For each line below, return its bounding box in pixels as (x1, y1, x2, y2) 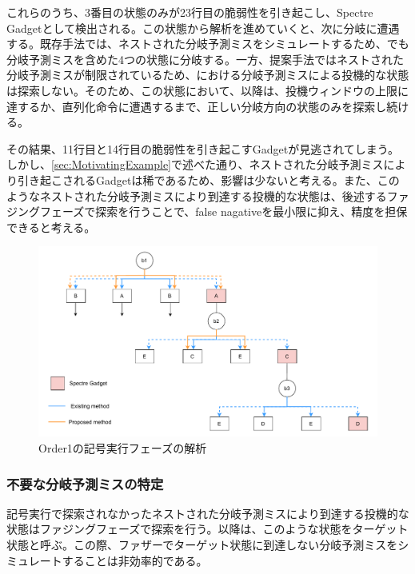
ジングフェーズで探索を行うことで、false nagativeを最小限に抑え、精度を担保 (6, 203, 408, 220)
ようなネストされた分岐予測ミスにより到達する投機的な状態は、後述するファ (6, 187, 409, 204)
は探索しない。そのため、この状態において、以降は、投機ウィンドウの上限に (6, 82, 409, 98)
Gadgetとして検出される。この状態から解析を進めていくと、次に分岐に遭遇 (6, 19, 400, 36)
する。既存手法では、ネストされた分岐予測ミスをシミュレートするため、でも (6, 35, 409, 52)
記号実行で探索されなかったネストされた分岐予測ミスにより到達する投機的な (6, 504, 409, 521)
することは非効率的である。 (62, 552, 208, 568)
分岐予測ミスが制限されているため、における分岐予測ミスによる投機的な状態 (6, 66, 409, 83)
